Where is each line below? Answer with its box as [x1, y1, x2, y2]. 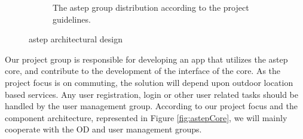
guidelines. [53, 13, 91, 25]
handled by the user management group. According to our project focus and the [5, 100, 298, 112]
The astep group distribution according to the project [53, 1, 249, 13]
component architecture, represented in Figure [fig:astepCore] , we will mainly [5, 111, 287, 123]
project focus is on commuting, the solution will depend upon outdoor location [5, 76, 293, 88]
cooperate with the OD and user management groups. [5, 123, 202, 135]
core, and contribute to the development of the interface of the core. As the [5, 64, 281, 77]
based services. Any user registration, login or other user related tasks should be [5, 88, 298, 100]
